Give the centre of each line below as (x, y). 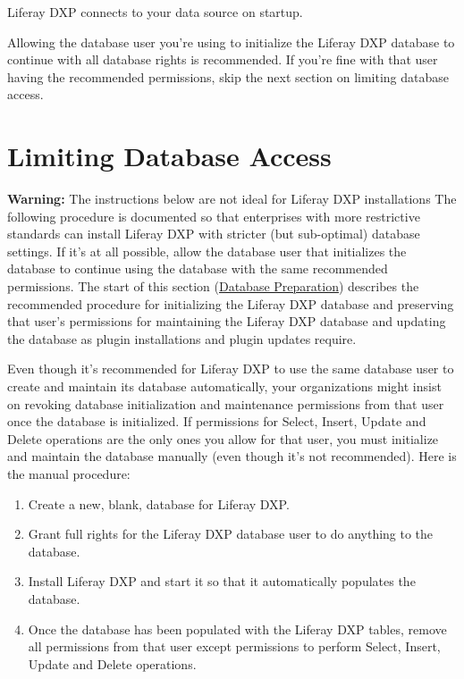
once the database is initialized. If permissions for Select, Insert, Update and (217, 421)
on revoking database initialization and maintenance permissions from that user (226, 403)
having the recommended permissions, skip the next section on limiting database (228, 76)
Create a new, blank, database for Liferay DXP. (159, 503)
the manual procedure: (69, 474)
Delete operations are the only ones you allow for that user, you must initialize (223, 438)
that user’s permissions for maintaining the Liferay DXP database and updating (227, 321)
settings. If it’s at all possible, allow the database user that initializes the (207, 251)
